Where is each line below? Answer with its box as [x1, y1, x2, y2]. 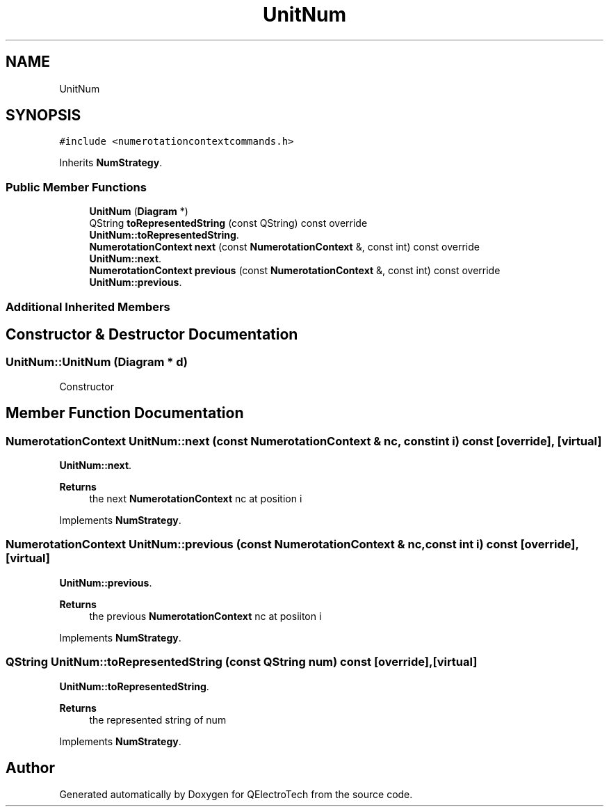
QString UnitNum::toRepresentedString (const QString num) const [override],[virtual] [6, 655, 478, 669]
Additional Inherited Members [6, 299, 170, 314]
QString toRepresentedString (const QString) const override [89, 217, 368, 230]
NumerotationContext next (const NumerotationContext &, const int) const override [89, 241, 480, 253]
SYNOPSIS [6, 106, 81, 125]
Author [6, 758, 55, 777]
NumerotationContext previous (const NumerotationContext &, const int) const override [89, 264, 501, 277]
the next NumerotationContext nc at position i [89, 493, 302, 504]
